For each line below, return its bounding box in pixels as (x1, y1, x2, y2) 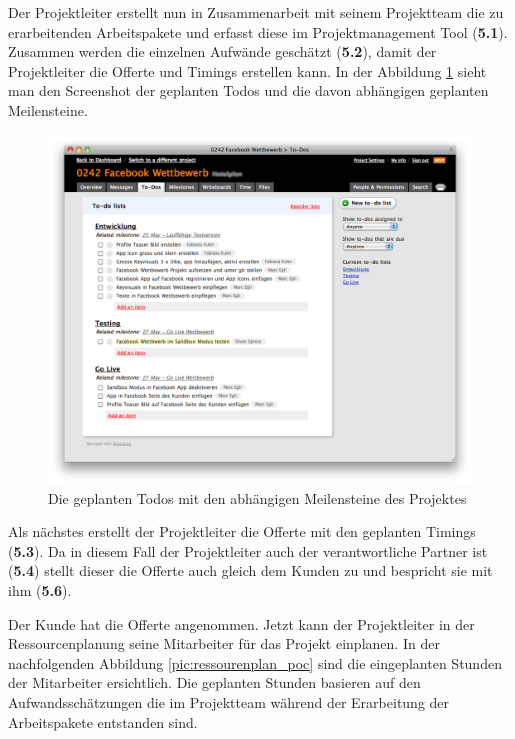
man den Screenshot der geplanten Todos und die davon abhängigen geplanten (8, 80, 489, 101)
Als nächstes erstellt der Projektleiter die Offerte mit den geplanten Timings (8, 521, 476, 542)
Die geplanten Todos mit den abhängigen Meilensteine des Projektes (48, 487, 467, 508)
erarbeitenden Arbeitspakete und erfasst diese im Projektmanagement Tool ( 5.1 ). (8, 21, 508, 42)
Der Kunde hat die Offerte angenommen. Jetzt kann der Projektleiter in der (8, 613, 475, 634)
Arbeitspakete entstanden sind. (8, 711, 198, 732)
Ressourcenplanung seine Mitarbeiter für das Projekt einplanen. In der (8, 633, 440, 654)
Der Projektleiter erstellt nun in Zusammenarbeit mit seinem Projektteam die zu (8, 2, 504, 22)
